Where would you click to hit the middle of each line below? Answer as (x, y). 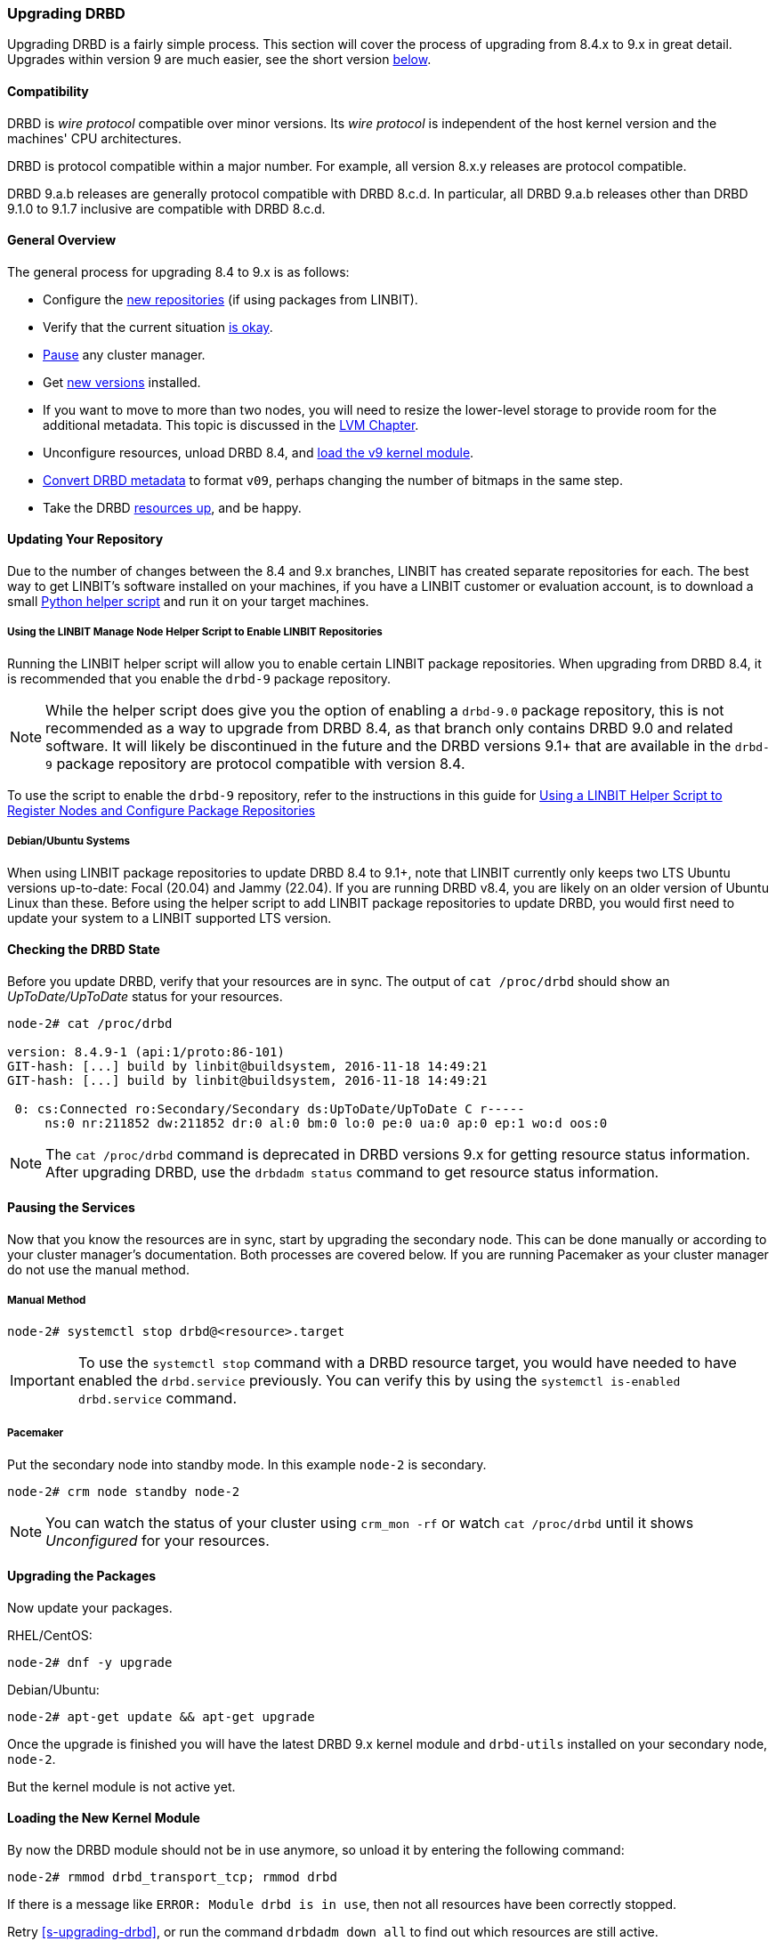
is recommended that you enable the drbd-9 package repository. (199, 678)
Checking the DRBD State (84, 950)
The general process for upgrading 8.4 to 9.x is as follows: (178, 271)
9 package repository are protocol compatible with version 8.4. (255, 763)
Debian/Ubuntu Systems (69, 841)
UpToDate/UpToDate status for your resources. (145, 996)
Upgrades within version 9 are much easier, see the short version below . (219, 60)
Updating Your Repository (85, 539)
